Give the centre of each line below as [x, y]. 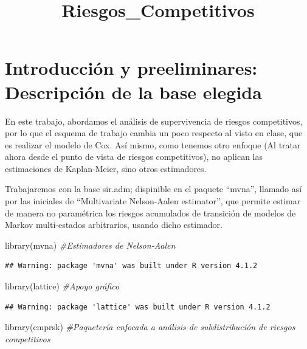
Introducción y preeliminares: [131, 68]
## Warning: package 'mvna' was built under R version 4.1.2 [131, 266]
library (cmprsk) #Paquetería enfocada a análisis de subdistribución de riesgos [150, 327]
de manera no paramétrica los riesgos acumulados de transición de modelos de [150, 213]
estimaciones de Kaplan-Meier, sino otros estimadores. [106, 168]
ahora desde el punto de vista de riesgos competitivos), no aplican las [134, 157]
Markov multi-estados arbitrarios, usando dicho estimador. [114, 225]
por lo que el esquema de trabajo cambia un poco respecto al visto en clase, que [154, 133]
